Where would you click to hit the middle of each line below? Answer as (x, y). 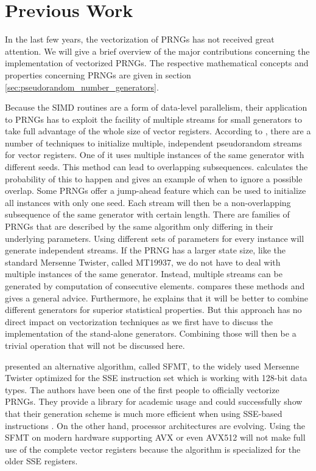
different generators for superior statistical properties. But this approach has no (153, 310)
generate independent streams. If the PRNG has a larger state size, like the (146, 250)
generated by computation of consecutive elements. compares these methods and (155, 286)
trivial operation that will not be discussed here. (95, 345)
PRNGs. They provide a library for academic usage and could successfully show (154, 401)
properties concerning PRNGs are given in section (98, 74)
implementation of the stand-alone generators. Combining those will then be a (151, 333)
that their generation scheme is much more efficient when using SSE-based (144, 413)
